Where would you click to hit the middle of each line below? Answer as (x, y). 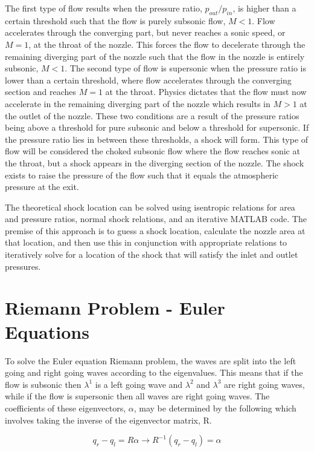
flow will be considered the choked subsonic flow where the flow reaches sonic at (152, 151)
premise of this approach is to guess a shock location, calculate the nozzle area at (155, 230)
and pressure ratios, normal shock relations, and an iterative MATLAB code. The (156, 219)
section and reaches (41, 92)
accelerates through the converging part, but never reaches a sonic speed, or (145, 32)
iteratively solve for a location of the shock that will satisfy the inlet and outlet (152, 254)
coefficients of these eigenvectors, (66, 408)
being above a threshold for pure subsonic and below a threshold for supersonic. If (157, 127)
